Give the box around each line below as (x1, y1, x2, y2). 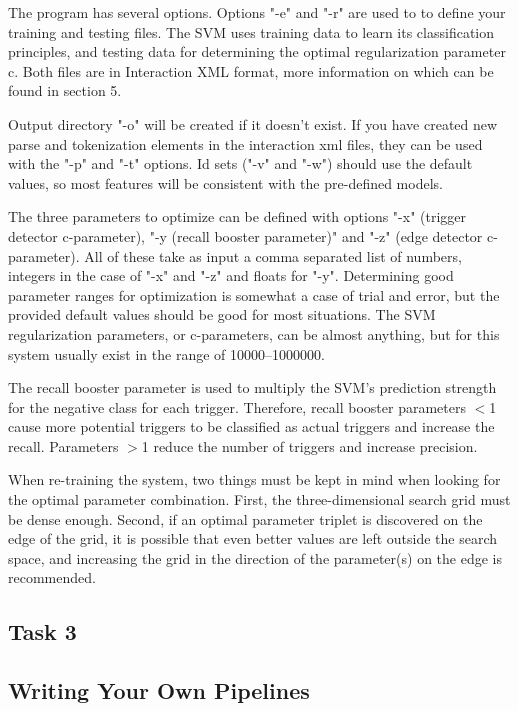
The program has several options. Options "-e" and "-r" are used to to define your (8, 2, 506, 22)
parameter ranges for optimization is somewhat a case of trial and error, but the (8, 284, 500, 305)
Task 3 (8, 616, 77, 647)
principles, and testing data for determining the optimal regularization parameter (8, 41, 506, 62)
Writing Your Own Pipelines (8, 675, 310, 706)
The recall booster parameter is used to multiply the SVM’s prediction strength (8, 377, 497, 398)
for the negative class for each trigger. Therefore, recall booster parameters (8, 396, 466, 417)
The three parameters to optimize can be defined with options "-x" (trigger (8, 206, 467, 227)
